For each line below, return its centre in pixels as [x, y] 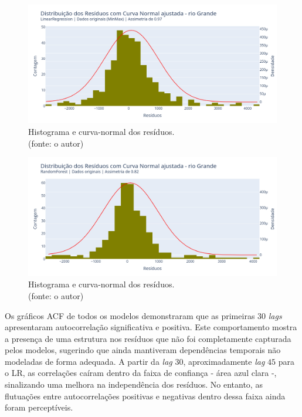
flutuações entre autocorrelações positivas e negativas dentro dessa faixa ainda [145, 396]
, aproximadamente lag [224, 361]
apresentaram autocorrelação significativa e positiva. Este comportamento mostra [151, 327]
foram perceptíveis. [39, 407]
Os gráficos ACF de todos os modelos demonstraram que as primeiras [130, 315]
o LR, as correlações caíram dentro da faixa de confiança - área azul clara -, [141, 373]
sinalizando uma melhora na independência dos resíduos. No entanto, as [134, 384]
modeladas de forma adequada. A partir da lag [89, 361]
